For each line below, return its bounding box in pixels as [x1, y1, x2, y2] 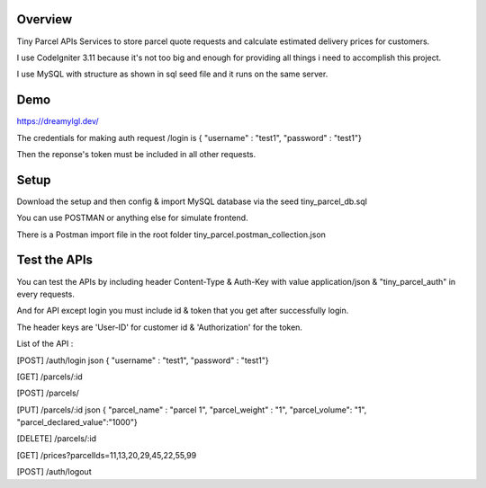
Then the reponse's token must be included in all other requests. [16, 148, 256, 159]
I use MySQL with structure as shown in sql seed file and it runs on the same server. [16, 68, 328, 80]
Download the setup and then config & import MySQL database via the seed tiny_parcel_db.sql [16, 196, 368, 207]
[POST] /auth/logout [16, 466, 92, 477]
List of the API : [16, 338, 74, 350]
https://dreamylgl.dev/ [16, 116, 99, 127]
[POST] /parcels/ [16, 387, 80, 399]
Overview [16, 12, 73, 27]
